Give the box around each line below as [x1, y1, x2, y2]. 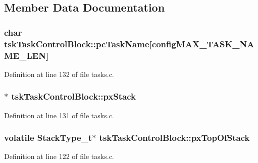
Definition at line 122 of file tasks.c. [4, 151, 114, 161]
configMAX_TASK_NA [151, 37, 254, 50]
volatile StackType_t [4, 131, 92, 144]
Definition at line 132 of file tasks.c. [4, 68, 114, 79]
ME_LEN [4, 49, 46, 61]
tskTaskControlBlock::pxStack [11, 90, 136, 103]
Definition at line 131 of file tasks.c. [4, 110, 114, 120]
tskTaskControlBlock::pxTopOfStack [99, 131, 250, 144]
